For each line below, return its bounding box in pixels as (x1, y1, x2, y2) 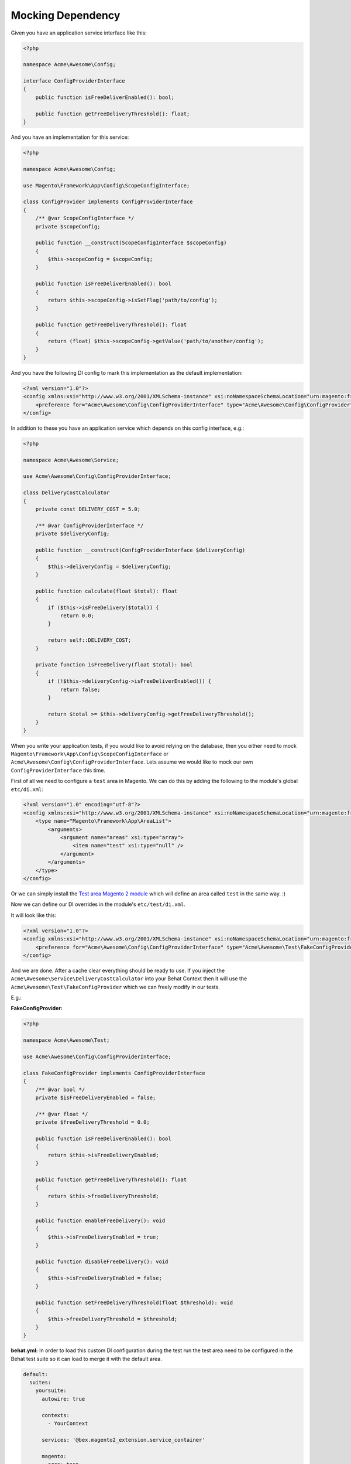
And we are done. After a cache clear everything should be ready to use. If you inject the (11, 967, 225, 974)
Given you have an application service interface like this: (11, 29, 147, 36)
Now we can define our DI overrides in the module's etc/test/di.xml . (11, 901, 185, 908)
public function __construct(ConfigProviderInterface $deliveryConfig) (35, 546, 246, 553)
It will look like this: (11, 911, 57, 919)
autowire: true (42, 1395, 85, 1402)
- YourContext (47, 1420, 88, 1427)
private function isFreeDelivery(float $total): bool (35, 662, 193, 668)
